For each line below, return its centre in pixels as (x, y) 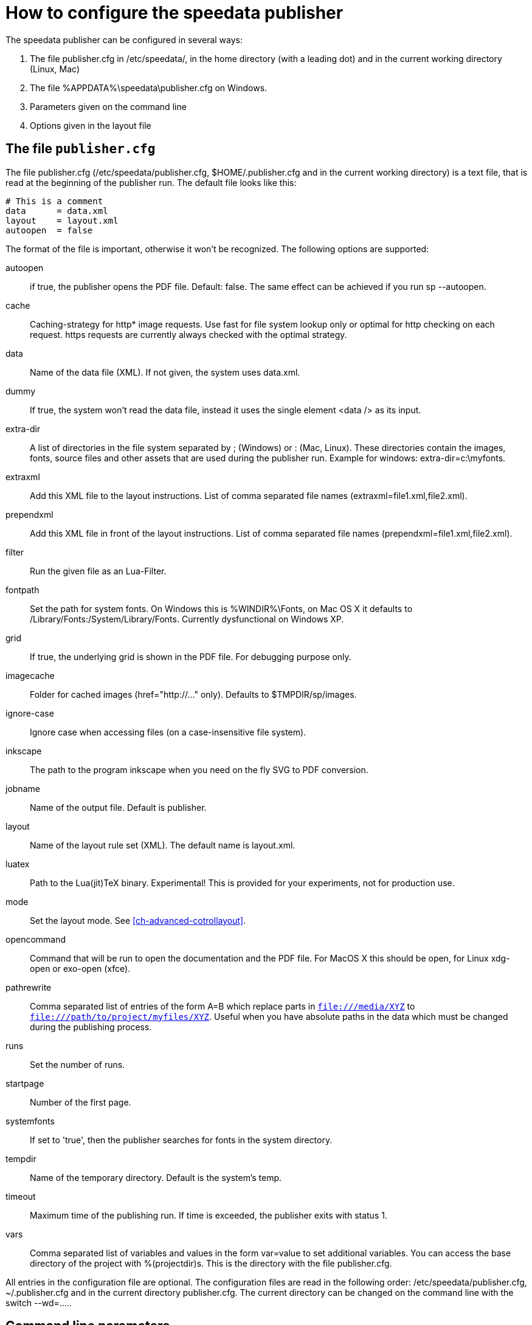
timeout (21, 1196)
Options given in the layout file (91, 125)
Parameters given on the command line (108, 106)
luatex (18, 864)
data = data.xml (57, 211)
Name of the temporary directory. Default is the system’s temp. (156, 1177)
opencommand (36, 939)
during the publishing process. (91, 1027)
